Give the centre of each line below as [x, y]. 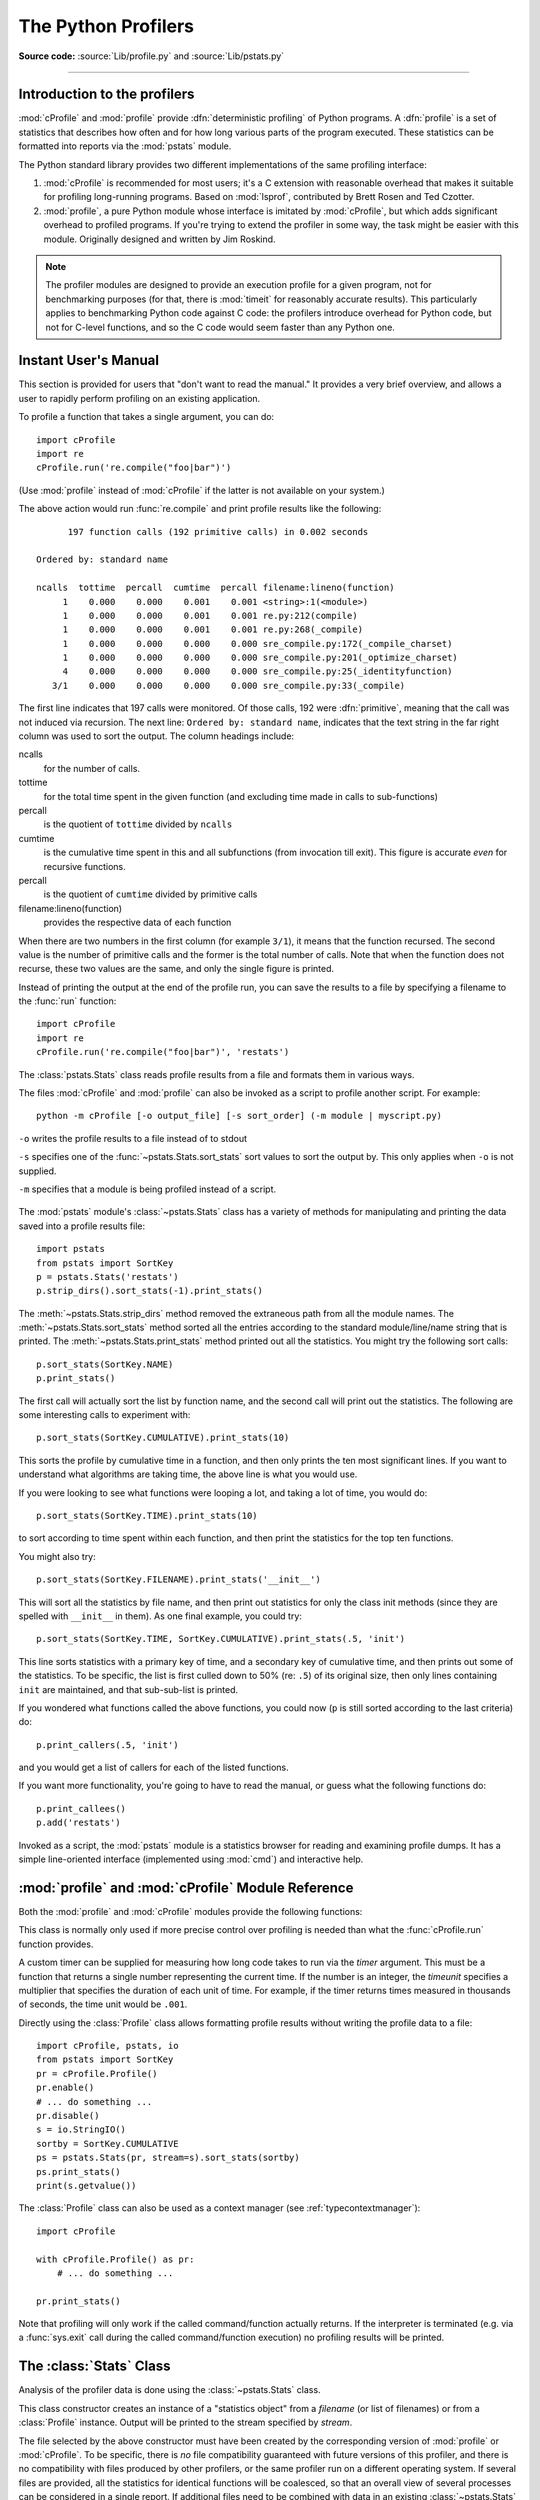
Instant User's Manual [89, 360]
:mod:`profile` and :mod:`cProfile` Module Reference [186, 1887]
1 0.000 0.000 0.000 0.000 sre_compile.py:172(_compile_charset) [257, 643]
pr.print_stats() [78, 2301]
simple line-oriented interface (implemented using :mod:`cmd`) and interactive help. [191, 1859]
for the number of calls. [91, 768]
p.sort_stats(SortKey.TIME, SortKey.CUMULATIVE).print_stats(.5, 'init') [221, 1639]
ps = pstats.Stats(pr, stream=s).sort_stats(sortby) [168, 2158]
